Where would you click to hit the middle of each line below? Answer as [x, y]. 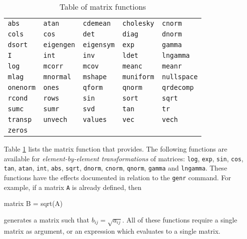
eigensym [99, 45]
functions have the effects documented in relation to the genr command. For [118, 177]
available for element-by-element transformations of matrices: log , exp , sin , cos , [124, 158]
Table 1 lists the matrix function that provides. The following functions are [116, 149]
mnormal [57, 77]
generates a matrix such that [47, 219]
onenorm [22, 87]
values [95, 119]
